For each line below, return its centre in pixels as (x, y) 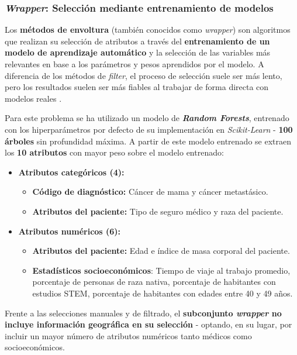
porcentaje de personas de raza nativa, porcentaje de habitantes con (154, 282)
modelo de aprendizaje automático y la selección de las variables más (138, 52)
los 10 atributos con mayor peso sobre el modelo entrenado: (114, 152)
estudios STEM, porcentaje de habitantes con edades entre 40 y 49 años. (163, 293)
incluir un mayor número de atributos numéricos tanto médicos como (128, 335)
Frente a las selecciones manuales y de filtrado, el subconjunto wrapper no (143, 313)
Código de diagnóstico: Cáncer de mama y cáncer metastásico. (150, 192)
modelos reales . (33, 98)
